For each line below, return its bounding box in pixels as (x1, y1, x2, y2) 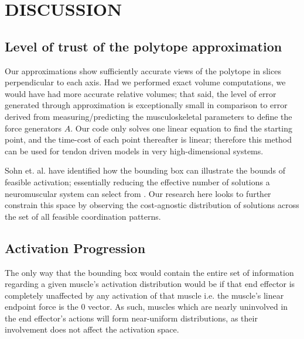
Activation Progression (5, 238, 146, 257)
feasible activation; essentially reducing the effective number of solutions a (5, 175, 270, 188)
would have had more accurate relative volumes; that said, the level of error (5, 87, 276, 99)
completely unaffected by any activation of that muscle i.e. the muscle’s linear (5, 289, 284, 301)
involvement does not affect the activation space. (5, 323, 179, 335)
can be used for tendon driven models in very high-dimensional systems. (5, 144, 264, 157)
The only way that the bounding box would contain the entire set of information (5, 266, 294, 278)
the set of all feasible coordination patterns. (5, 210, 161, 222)
